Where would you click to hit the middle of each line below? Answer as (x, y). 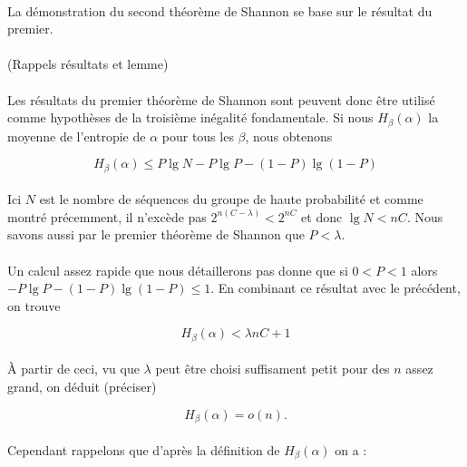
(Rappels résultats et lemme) (88, 64)
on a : (351, 449)
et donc (322, 216)
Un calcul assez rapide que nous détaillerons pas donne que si (178, 270)
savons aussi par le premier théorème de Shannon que (156, 234)
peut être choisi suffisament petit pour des (272, 369)
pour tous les (198, 136)
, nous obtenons (289, 136)
